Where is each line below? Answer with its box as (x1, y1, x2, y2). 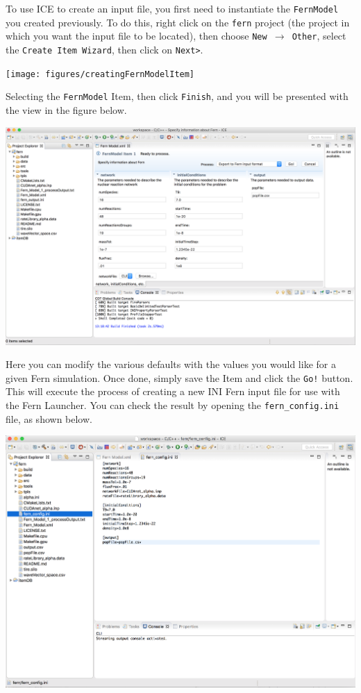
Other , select (292, 28, 346, 43)
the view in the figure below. (6, 102, 127, 117)
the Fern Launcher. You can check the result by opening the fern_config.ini (6, 397, 339, 412)
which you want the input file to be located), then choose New (6, 28, 267, 43)
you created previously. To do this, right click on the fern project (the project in (6, 15, 350, 29)
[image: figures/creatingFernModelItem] (6, 69, 195, 79)
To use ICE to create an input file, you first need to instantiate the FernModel (6, 1, 339, 15)
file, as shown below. (6, 411, 92, 426)
